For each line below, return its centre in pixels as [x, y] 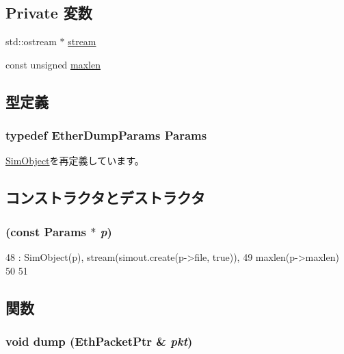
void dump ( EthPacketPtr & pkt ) [99, 341]
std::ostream [31, 41]
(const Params [46, 231]
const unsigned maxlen [53, 64]
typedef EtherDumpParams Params [106, 135]
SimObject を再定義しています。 [75, 161]
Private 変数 [49, 13]
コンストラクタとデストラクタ [105, 198]
